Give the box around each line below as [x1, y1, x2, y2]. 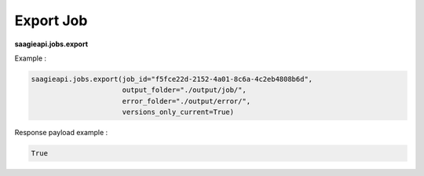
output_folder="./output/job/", [122, 86, 247, 94]
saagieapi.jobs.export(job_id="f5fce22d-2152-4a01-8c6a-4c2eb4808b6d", [31, 75, 313, 83]
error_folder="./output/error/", [122, 97, 251, 105]
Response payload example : [14, 128, 108, 137]
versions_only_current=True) [122, 108, 235, 117]
